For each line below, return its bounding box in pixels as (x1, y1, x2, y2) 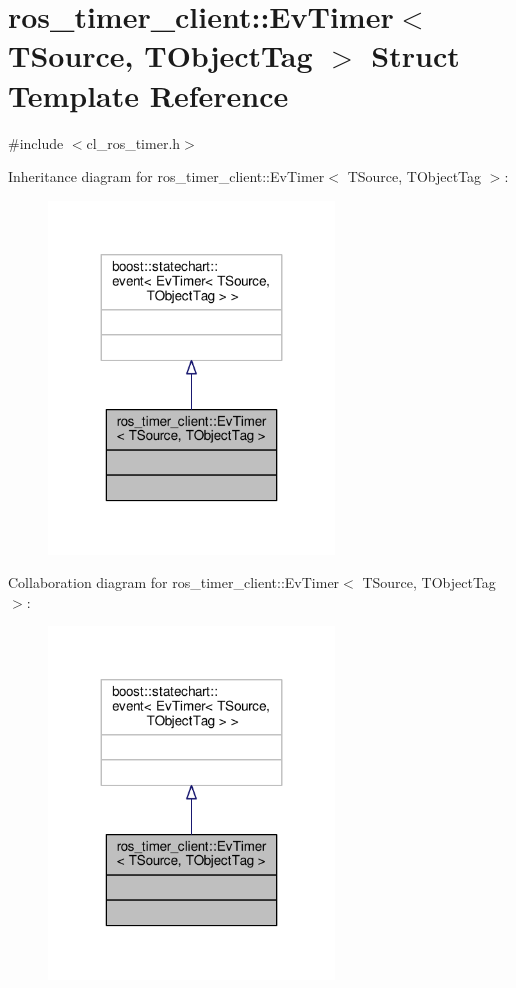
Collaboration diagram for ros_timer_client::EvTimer (8, 572, 340, 593)
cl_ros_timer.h (86, 132, 181, 153)
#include (8, 132, 64, 153)
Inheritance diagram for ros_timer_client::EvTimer (8, 166, 325, 187)
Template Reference (8, 74, 289, 115)
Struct (371, 35, 460, 76)
